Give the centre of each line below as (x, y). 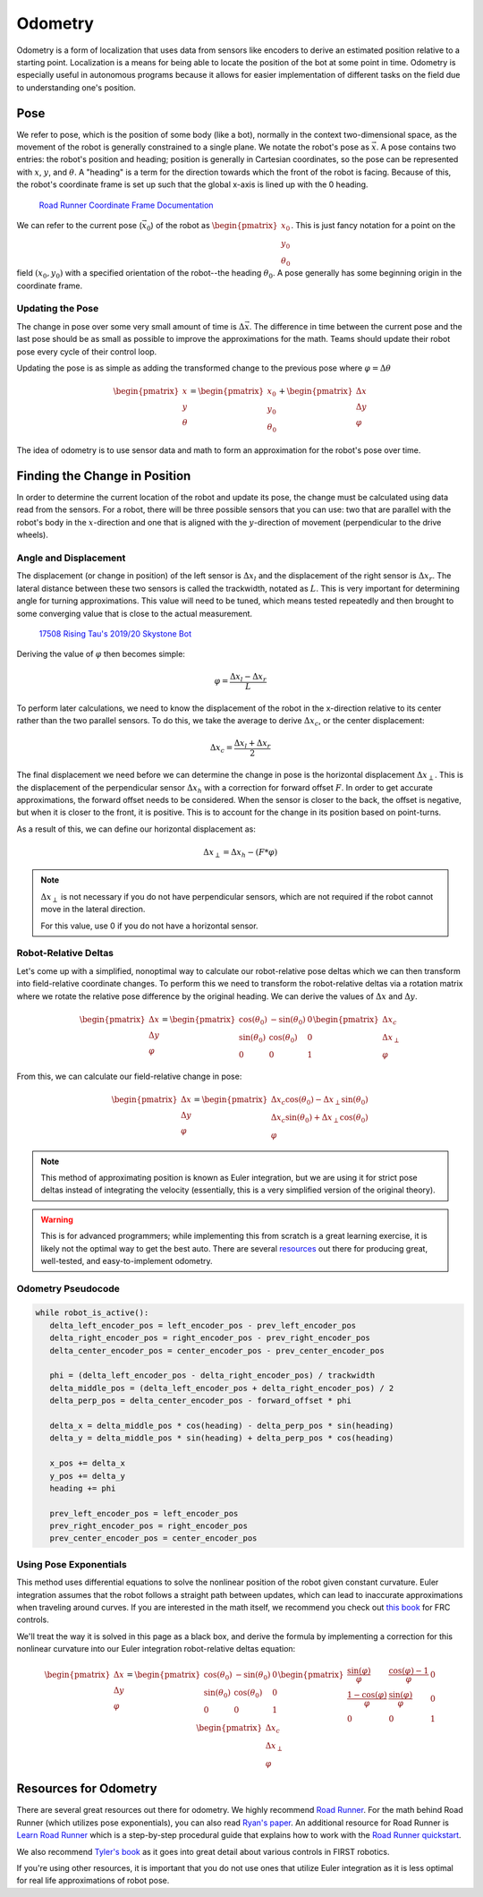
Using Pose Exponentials (72, 1564)
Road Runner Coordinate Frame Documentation (126, 205)
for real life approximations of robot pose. (93, 1881)
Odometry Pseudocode (68, 1288)
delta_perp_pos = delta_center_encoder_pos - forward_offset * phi (201, 1401)
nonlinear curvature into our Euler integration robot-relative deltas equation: (156, 1649)
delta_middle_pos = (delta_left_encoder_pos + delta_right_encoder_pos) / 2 (222, 1388)
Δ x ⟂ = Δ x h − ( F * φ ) (240, 853)
